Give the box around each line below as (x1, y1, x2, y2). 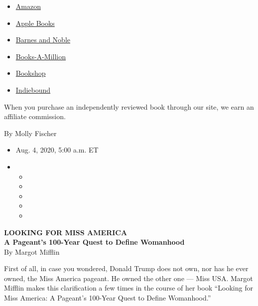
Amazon (15, 1, 41, 11)
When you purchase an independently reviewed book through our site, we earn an (4, 101, 254, 112)
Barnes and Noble (15, 34, 70, 45)
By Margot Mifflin (4, 246, 60, 257)
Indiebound (15, 84, 51, 95)
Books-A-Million (15, 51, 66, 61)
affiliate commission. (4, 111, 66, 122)
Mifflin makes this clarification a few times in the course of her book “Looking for (4, 283, 253, 293)
